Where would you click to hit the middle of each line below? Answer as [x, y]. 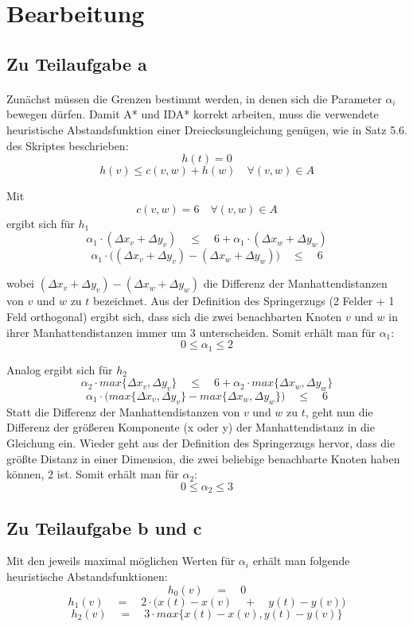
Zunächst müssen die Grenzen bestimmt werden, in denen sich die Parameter [194, 98]
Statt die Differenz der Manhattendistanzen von [123, 411]
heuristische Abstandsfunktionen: [87, 576]
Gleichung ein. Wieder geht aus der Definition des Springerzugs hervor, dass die [201, 442]
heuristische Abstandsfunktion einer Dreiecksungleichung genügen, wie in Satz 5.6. [207, 129]
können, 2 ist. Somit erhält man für [93, 474]
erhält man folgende [301, 561]
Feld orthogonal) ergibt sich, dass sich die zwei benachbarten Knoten [174, 316]
